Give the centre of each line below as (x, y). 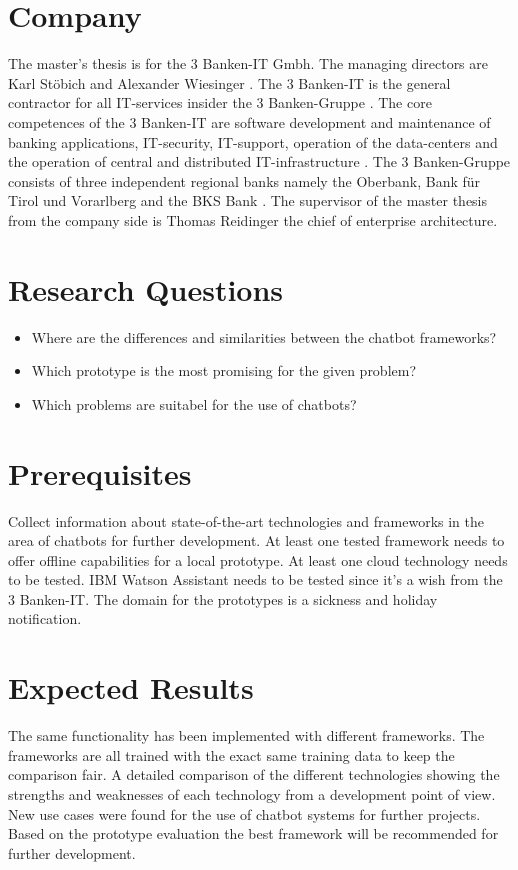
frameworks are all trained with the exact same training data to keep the (231, 754)
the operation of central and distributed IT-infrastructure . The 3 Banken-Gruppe (259, 161)
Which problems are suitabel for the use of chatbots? (194, 403)
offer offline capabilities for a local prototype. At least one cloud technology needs (258, 559)
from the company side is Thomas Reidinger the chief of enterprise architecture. (253, 219)
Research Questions (146, 288)
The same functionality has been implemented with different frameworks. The (246, 735)
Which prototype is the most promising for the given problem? (224, 370)
